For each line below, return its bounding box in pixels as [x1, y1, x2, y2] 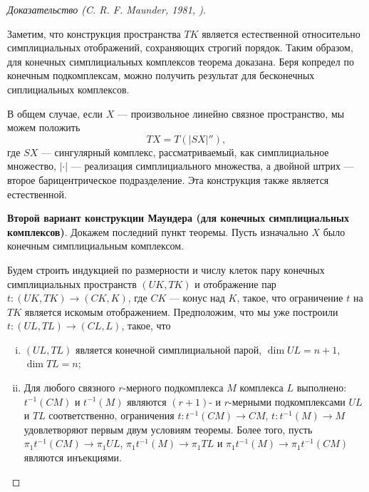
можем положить [7, 120, 80, 135]
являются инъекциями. [24, 450, 122, 465]
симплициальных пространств [7, 276, 137, 291]
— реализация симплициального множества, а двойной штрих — [71, 158, 354, 173]
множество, [7, 158, 56, 173]
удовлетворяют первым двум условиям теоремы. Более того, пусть [24, 421, 313, 436]
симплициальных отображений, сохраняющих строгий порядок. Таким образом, [7, 40, 353, 55]
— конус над [169, 290, 225, 305]
